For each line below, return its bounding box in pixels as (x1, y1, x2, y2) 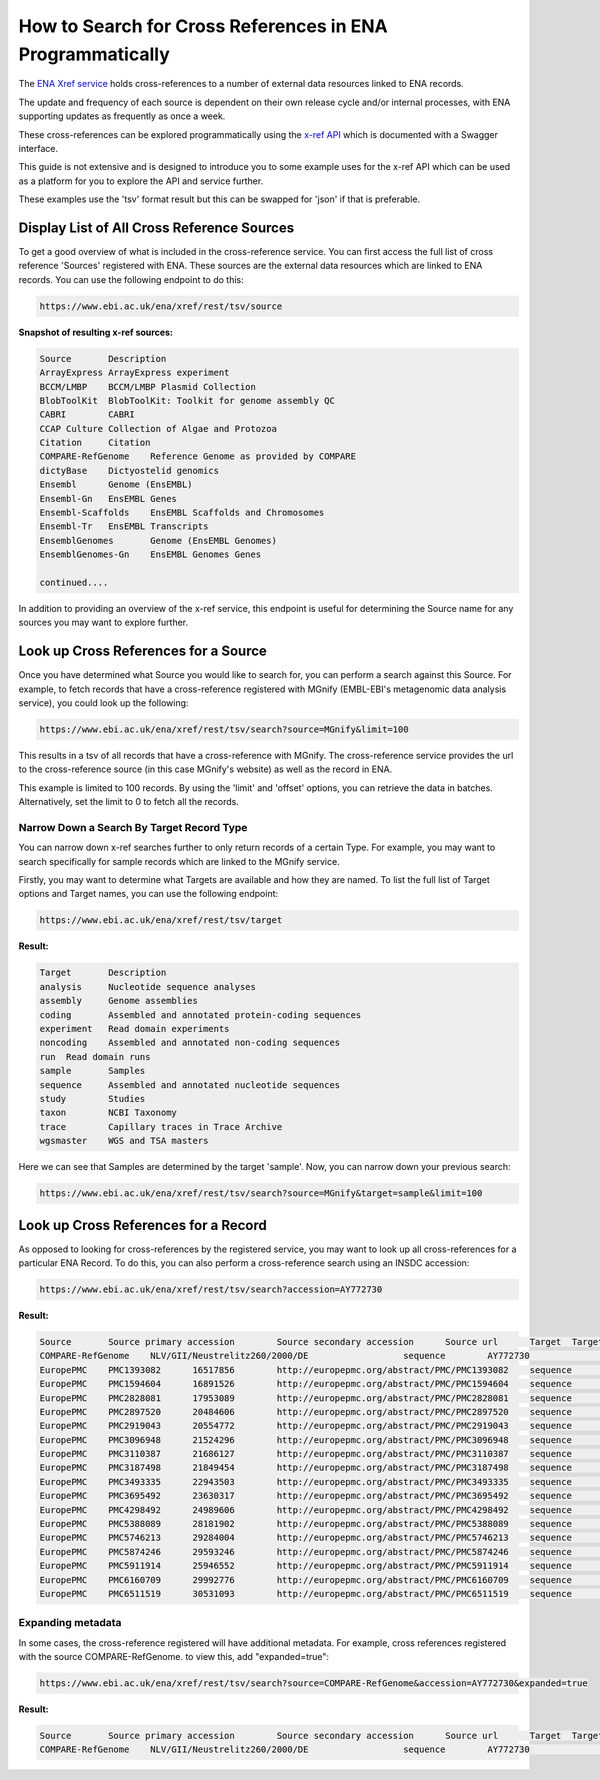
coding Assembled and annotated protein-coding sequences (39, 1009, 362, 1020)
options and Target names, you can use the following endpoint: (18, 888, 279, 900)
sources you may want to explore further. (18, 616, 189, 629)
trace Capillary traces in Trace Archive (39, 1121, 283, 1132)
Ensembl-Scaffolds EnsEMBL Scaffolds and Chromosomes (39, 507, 325, 519)
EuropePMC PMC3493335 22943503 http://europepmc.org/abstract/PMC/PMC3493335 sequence (39, 1476, 572, 1487)
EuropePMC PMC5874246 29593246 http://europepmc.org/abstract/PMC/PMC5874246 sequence (39, 1546, 572, 1557)
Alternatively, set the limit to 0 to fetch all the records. (18, 796, 239, 808)
